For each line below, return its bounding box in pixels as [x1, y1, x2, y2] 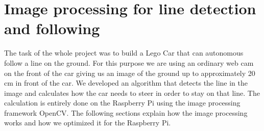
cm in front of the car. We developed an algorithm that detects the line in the [4, 77, 248, 88]
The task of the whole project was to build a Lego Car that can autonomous [4, 47, 244, 58]
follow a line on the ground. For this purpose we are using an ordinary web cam [4, 57, 254, 68]
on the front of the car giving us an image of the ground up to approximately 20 [4, 67, 255, 78]
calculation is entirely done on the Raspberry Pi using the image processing [4, 97, 241, 108]
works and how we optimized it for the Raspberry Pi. [4, 117, 171, 128]
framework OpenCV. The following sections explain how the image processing [4, 107, 248, 118]
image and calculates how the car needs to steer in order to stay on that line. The [4, 87, 260, 98]
